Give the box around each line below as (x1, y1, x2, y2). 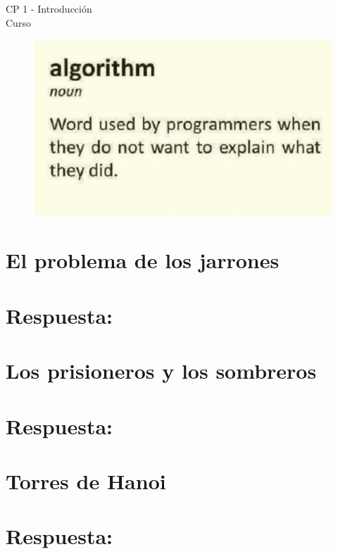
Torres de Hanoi (6, 466, 166, 495)
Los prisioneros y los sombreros (6, 356, 317, 385)
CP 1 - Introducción (6, 1, 92, 15)
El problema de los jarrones (6, 246, 280, 275)
